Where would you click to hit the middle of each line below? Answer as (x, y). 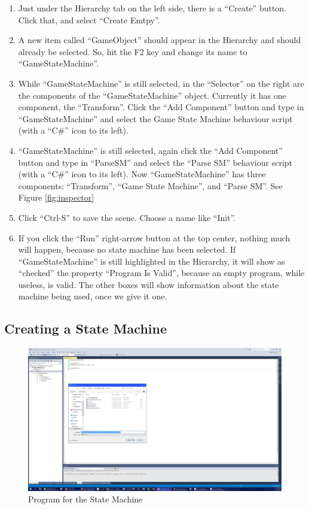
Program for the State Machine (85, 499)
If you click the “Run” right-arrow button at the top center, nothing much (154, 237)
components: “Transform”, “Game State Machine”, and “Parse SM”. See (150, 185)
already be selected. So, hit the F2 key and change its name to (133, 51)
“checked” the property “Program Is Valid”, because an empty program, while (161, 273)
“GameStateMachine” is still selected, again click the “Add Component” (150, 150)
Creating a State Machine (85, 328)
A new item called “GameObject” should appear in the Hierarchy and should (160, 40)
